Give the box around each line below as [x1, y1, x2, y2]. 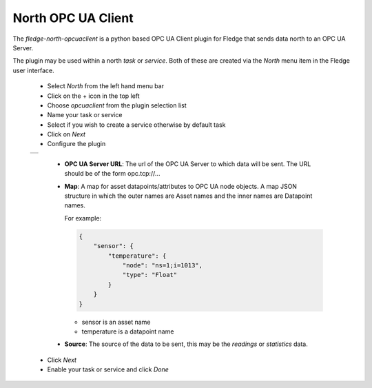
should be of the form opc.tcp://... [64, 170, 161, 178]
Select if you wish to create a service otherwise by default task [47, 121, 226, 129]
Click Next [47, 356, 77, 364]
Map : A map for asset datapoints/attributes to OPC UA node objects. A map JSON [64, 182, 298, 190]
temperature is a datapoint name [81, 327, 174, 336]
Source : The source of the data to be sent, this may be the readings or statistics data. [64, 340, 308, 348]
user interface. [12, 66, 54, 74]
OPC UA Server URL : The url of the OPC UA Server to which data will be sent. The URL [64, 159, 311, 168]
